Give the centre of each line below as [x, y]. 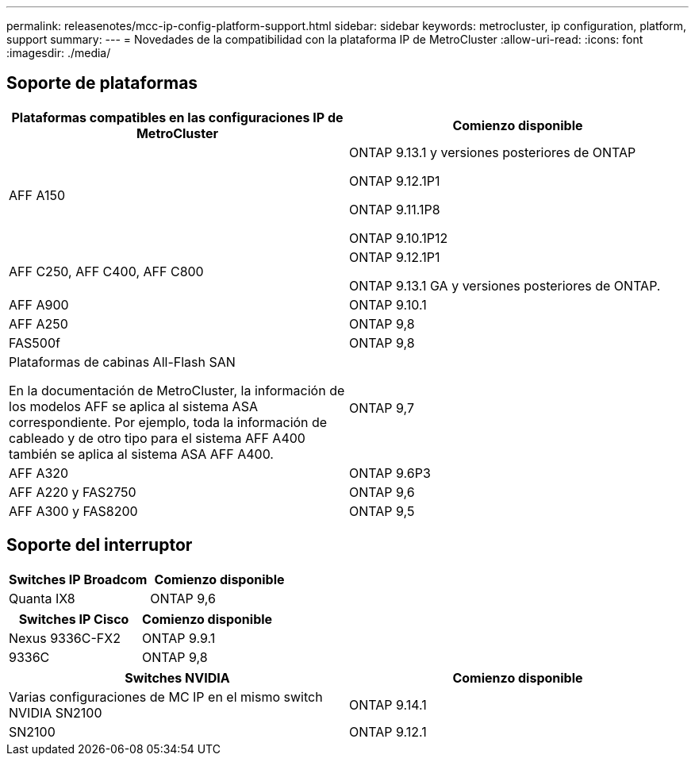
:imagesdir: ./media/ [59, 53]
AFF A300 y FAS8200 [73, 511]
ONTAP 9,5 [382, 511]
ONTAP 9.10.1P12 [399, 238]
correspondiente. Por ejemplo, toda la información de [168, 422]
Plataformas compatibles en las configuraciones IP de [177, 117]
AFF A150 [37, 195]
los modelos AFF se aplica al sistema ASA [133, 406]
